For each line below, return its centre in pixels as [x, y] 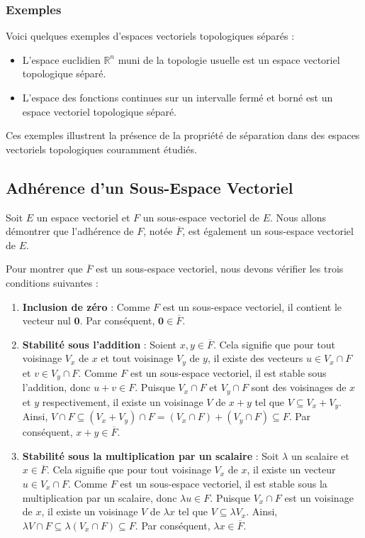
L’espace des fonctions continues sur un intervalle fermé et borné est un [178, 97]
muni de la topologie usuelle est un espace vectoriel [229, 59]
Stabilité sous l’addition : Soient [100, 344]
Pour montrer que [44, 269]
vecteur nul [46, 320]
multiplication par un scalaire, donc [100, 497]
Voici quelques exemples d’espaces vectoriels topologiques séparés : [150, 36]
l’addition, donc [56, 387]
